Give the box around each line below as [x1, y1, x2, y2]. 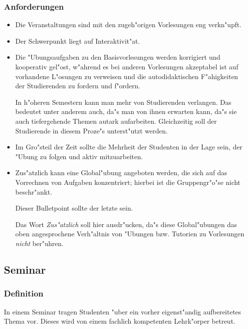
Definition [4, 287, 44, 299]
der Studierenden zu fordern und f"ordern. [15, 81, 140, 91]
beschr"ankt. [15, 186, 52, 197]
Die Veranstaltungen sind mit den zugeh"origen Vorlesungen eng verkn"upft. [15, 19, 242, 30]
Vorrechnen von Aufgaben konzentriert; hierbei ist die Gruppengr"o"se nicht [15, 177, 241, 187]
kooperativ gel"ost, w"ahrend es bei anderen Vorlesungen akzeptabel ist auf [15, 62, 238, 71]
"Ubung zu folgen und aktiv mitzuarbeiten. [15, 151, 143, 161]
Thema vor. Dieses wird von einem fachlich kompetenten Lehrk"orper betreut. [4, 316, 235, 326]
